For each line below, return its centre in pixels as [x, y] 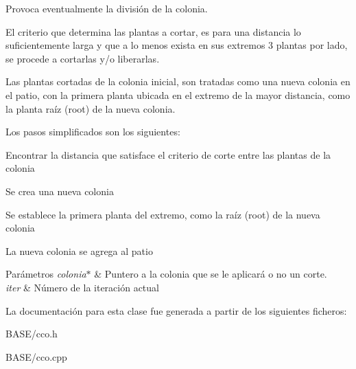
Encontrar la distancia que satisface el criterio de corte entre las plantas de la [168, 154]
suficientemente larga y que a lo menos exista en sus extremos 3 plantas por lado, [177, 45]
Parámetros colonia [46, 274]
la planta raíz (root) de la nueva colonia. [91, 108]
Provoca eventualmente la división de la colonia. [107, 8]
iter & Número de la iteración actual [82, 287]
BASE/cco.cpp [36, 356]
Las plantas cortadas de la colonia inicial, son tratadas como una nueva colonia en [178, 81]
